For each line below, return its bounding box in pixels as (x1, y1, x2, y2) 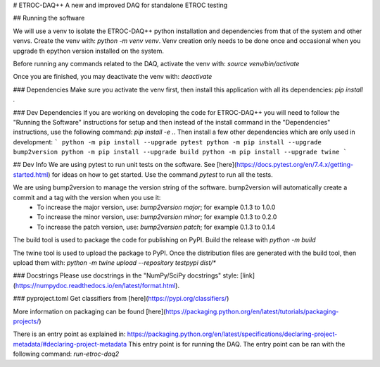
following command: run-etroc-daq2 (13, 349, 120, 359)
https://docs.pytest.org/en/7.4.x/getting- (236, 161, 354, 169)
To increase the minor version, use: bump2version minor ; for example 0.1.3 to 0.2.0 (37, 213, 277, 221)
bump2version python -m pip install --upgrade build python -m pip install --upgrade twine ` (13, 148, 348, 156)
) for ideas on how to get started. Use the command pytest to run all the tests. (48, 170, 274, 179)
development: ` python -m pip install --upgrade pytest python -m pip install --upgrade (13, 137, 322, 146)
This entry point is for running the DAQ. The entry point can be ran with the (128, 340, 346, 348)
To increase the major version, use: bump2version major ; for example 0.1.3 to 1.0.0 (37, 203, 276, 211)
